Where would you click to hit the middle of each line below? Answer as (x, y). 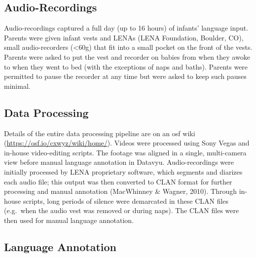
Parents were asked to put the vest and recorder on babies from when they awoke (127, 56)
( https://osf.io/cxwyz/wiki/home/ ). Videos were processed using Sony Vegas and (127, 143)
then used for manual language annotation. (69, 220)
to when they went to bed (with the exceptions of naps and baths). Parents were (126, 66)
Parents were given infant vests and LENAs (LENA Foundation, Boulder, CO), (124, 37)
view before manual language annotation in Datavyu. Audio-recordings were (119, 162)
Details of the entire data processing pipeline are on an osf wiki (100, 133)
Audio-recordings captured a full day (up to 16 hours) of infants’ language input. (126, 28)
